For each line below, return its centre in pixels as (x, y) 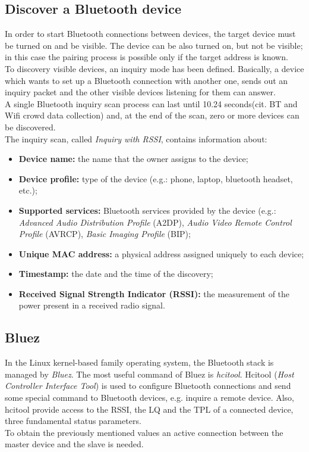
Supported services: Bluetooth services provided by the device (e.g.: (147, 210)
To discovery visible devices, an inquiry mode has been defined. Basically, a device (154, 68)
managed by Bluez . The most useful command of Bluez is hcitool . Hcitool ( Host (149, 374)
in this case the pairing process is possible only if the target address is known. (146, 57)
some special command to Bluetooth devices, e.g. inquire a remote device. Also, (150, 398)
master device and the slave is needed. (74, 444)
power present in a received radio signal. (92, 305)
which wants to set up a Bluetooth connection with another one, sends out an (146, 80)
